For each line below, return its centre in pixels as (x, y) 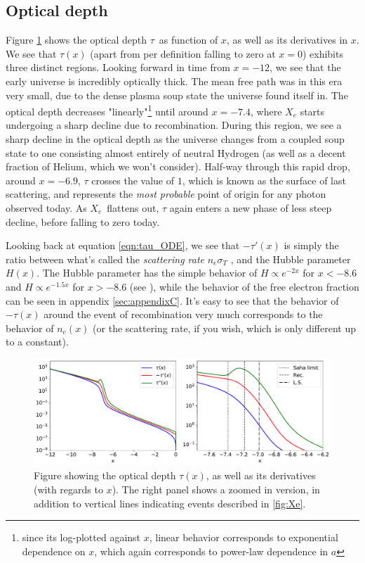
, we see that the (305, 67)
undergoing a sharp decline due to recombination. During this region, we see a (174, 125)
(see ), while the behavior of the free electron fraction (244, 286)
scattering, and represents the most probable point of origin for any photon (166, 194)
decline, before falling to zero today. (83, 221)
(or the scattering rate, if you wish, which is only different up (224, 328)
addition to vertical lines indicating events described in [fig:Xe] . (170, 503)
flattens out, (133, 207)
